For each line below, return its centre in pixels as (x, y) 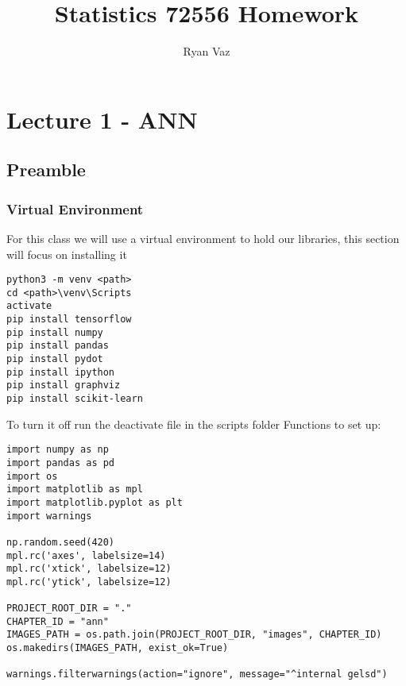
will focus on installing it (67, 254)
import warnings (49, 516)
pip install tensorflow (69, 320)
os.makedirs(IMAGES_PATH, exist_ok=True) (118, 648)
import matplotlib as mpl (75, 489)
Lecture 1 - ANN (102, 119)
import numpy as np (58, 450)
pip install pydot (55, 359)
